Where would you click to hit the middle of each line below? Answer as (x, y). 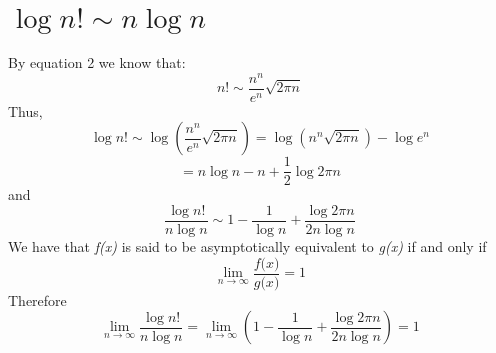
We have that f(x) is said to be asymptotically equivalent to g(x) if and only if (247, 245)
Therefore (37, 299)
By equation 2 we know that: (97, 61)
